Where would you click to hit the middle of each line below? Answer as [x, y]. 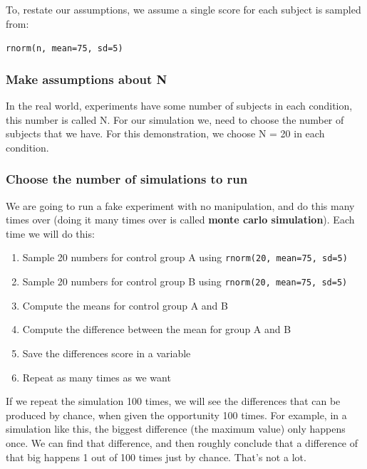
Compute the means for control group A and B [125, 305]
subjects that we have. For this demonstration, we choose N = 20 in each [165, 133]
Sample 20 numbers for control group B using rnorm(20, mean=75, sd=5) [185, 281]
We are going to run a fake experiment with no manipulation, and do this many [180, 205]
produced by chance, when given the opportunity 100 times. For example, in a [176, 415]
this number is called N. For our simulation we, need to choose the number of [175, 119]
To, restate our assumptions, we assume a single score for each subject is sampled [183, 9]
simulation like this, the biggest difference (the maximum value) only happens [176, 429]
